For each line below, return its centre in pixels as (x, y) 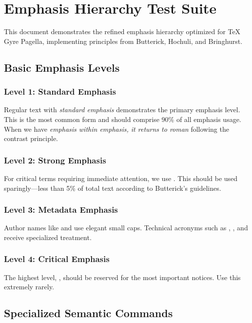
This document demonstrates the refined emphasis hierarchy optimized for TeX (122, 31)
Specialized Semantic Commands (88, 313)
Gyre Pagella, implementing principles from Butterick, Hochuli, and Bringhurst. (123, 41)
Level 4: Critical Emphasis (57, 259)
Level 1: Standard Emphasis (60, 91)
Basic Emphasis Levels (62, 67)
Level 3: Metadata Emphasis (61, 210)
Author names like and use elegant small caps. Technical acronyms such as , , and (126, 228)
